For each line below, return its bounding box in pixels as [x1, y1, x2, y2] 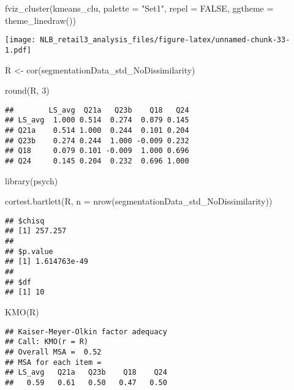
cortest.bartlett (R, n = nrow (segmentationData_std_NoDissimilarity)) [5, 195, 273, 208]
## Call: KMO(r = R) [5, 337, 89, 347]
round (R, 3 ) [5, 84, 50, 97]
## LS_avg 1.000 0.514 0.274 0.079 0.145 [5, 116, 189, 125]
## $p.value [5, 247, 53, 256]
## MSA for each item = [5, 358, 102, 367]
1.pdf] [5, 45, 31, 54]
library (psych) [5, 174, 58, 187]
